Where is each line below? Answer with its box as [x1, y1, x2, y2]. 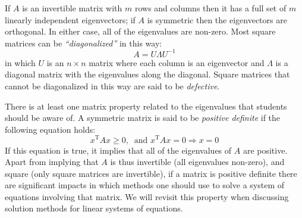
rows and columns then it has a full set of [134, 2, 287, 14]
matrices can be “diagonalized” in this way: [5, 36, 162, 49]
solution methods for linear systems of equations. [5, 202, 183, 214]
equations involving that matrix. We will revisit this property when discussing [5, 190, 289, 203]
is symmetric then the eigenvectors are [147, 13, 287, 26]
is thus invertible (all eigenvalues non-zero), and [110, 155, 285, 168]
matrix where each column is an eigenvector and [89, 56, 265, 68]
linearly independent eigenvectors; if [5, 13, 136, 26]
